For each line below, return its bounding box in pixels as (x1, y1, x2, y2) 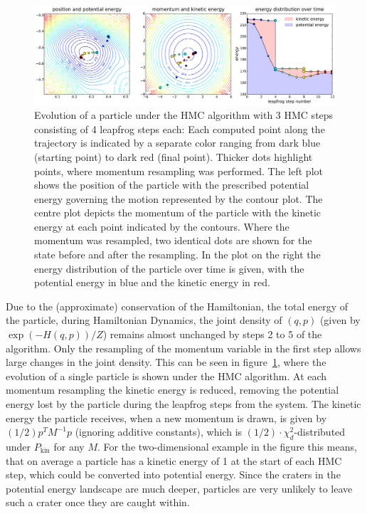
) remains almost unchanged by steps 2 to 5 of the (102, 327, 322, 342)
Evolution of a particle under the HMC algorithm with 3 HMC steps (34, 107, 334, 122)
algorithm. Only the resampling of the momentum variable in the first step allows (6, 340, 361, 355)
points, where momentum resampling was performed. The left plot (34, 163, 323, 178)
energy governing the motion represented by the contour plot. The (34, 191, 323, 206)
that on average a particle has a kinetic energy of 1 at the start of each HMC (6, 453, 342, 468)
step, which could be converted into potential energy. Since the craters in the (6, 467, 341, 482)
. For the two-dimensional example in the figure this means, (97, 439, 357, 453)
